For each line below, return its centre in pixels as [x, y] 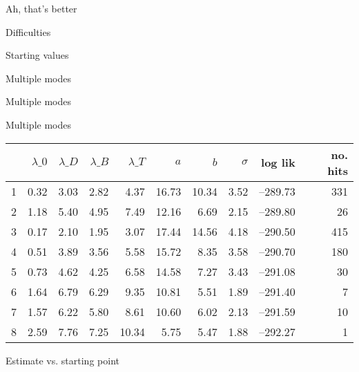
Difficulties [28, 31]
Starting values [37, 55]
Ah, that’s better [41, 8]
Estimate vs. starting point [62, 360]
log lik [278, 162]
